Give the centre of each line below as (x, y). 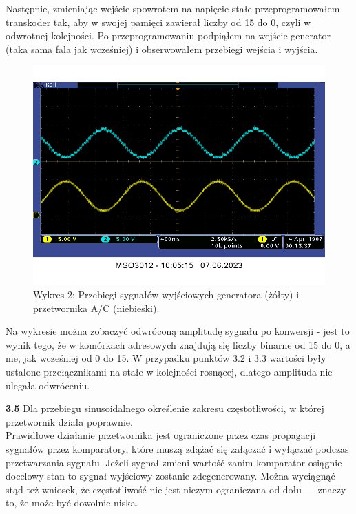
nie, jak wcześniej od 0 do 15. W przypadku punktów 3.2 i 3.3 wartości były (166, 358)
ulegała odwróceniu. (48, 385)
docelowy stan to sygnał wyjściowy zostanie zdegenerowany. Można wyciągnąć (170, 476)
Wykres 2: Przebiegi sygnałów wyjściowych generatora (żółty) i (166, 294)
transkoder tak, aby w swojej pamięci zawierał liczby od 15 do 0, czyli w (158, 22)
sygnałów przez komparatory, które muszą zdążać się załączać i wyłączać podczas (177, 448)
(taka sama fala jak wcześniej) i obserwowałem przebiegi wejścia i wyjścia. (162, 49)
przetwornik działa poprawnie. (69, 421)
